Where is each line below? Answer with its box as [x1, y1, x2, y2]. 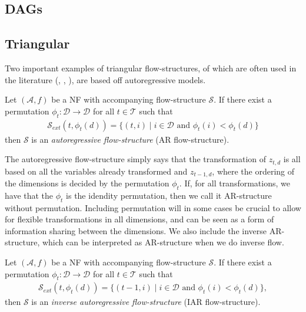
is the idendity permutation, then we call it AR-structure [66, 189, 272, 201]
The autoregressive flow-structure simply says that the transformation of [5, 153, 267, 165]
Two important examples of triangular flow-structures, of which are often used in [5, 61, 297, 74]
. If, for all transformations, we [179, 177, 290, 189]
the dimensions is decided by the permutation [5, 177, 169, 189]
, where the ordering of [212, 165, 295, 177]
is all [283, 153, 301, 165]
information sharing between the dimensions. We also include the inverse [5, 224, 267, 237]
